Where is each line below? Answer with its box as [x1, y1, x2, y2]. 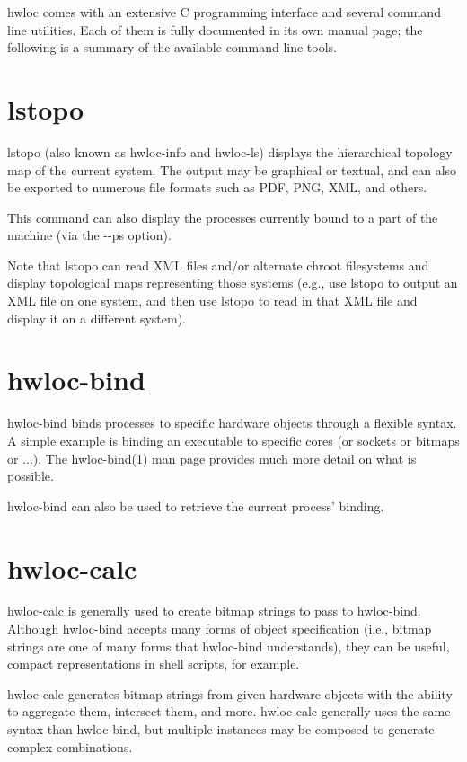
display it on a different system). [7, 308, 186, 327]
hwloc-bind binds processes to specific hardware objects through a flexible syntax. [7, 413, 457, 432]
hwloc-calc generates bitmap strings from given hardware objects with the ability [7, 684, 453, 703]
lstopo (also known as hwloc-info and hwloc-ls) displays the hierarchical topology [7, 142, 453, 161]
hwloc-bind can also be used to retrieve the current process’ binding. [7, 496, 384, 515]
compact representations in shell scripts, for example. [7, 654, 300, 673]
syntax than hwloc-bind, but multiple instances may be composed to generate [7, 720, 435, 739]
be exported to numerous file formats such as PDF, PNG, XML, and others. [7, 178, 427, 197]
